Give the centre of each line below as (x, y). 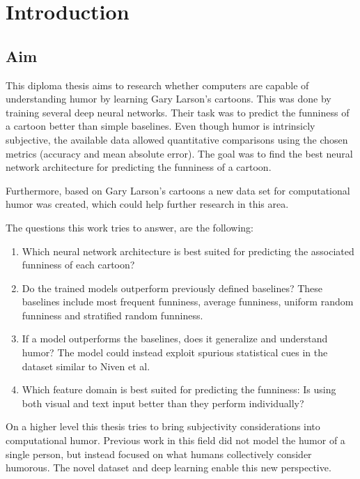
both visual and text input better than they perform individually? (163, 403)
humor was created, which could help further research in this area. (147, 204)
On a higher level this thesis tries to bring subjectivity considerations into (163, 426)
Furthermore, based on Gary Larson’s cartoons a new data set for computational (178, 190)
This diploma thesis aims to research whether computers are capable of (157, 85)
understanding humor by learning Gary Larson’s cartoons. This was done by (169, 99)
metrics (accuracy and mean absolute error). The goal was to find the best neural (179, 153)
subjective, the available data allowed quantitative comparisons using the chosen (177, 139)
